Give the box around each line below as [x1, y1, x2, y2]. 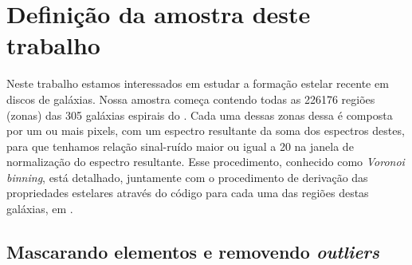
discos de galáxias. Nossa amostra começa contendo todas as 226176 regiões [6, 90, 375, 107]
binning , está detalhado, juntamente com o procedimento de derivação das [6, 168, 368, 185]
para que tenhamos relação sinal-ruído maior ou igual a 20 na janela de [6, 137, 354, 154]
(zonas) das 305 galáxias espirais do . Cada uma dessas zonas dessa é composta [6, 106, 393, 123]
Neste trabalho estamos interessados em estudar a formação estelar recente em [6, 75, 389, 92]
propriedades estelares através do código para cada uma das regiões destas [6, 184, 369, 201]
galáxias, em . [6, 200, 73, 217]
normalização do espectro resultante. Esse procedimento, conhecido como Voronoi [6, 153, 405, 170]
